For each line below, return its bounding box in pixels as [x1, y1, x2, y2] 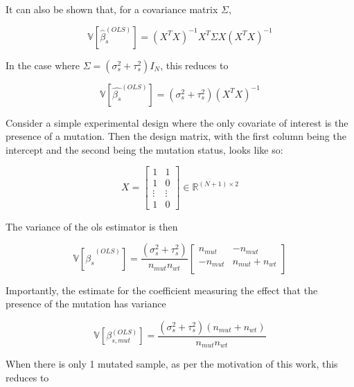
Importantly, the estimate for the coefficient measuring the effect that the [6, 282, 318, 297]
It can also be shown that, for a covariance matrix [6, 2, 218, 16]
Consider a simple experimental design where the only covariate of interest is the [6, 115, 348, 129]
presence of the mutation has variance [6, 296, 166, 311]
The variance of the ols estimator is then [6, 219, 178, 233]
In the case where [6, 57, 80, 72]
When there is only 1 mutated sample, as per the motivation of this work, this [6, 357, 338, 371]
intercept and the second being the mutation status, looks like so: [6, 142, 283, 156]
